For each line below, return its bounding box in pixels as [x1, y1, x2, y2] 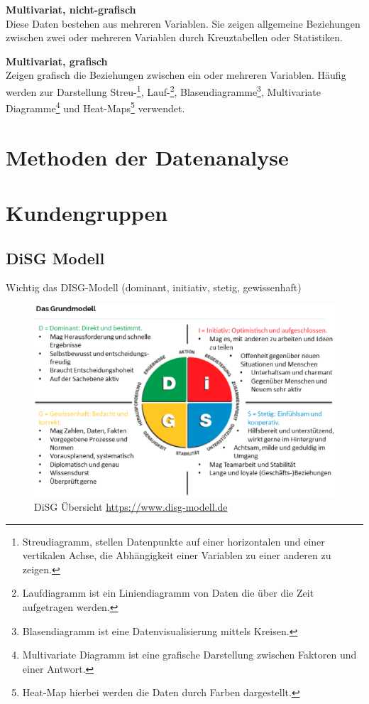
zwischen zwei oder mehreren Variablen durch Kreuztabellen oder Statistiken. [6, 30, 343, 45]
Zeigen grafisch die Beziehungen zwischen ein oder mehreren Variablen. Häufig [6, 67, 346, 82]
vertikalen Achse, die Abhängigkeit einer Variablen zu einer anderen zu [22, 548, 331, 563]
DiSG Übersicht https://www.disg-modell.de [34, 499, 228, 514]
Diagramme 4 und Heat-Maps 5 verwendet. [6, 99, 185, 115]
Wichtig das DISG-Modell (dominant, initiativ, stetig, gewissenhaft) [6, 280, 302, 295]
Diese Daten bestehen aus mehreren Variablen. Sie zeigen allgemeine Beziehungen [6, 16, 360, 31]
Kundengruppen [6, 198, 168, 227]
